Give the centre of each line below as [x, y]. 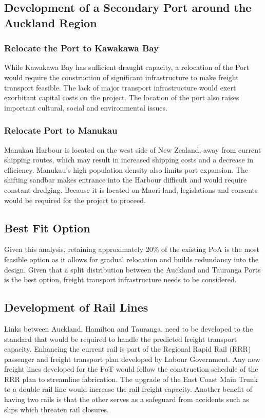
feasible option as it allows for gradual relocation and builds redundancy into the [131, 259]
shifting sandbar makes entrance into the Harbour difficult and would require [126, 180]
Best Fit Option [47, 228]
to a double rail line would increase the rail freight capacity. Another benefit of [128, 389]
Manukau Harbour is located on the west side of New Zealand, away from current [133, 149]
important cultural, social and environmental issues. [86, 107]
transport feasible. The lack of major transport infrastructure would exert [120, 87]
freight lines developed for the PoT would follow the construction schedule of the [131, 369]
